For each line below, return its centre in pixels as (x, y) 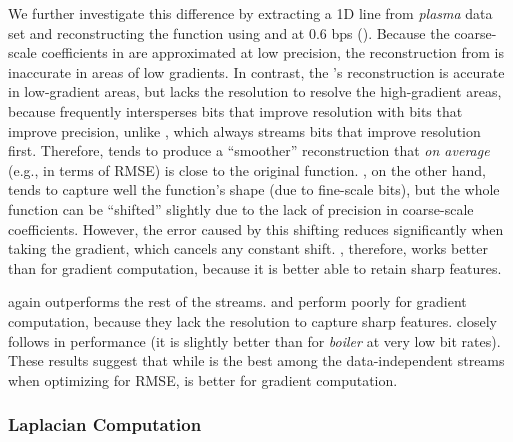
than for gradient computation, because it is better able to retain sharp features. (255, 267)
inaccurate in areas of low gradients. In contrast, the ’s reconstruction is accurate (256, 71)
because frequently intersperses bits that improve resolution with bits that (235, 110)
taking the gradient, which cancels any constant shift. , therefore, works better (248, 248)
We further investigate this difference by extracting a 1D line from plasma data (250, 13)
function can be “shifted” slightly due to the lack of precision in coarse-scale (241, 208)
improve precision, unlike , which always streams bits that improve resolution (244, 130)
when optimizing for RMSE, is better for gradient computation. (203, 379)
